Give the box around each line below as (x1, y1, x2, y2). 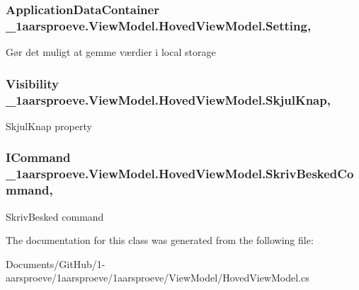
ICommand (6, 149, 71, 166)
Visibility (6, 74, 59, 92)
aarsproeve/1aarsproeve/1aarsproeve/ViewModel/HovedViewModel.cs (6, 270, 309, 285)
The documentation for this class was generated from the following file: (6, 233, 314, 248)
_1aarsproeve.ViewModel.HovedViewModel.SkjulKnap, (6, 91, 331, 108)
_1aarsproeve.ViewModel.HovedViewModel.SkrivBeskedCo (6, 165, 354, 182)
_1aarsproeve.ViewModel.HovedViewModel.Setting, (6, 16, 312, 34)
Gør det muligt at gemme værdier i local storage (6, 45, 216, 59)
